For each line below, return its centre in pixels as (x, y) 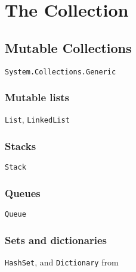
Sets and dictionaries (56, 240)
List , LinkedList (37, 119)
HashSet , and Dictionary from (62, 262)
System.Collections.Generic (61, 72)
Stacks (21, 146)
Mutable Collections (68, 47)
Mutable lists (37, 97)
